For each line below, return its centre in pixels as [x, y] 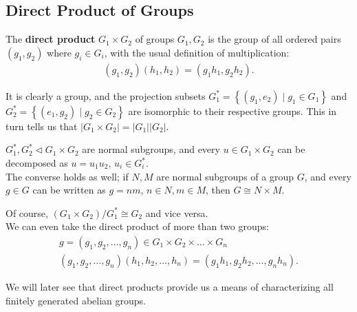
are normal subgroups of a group [225, 176]
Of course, [27, 212]
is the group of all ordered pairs [274, 39]
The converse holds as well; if [67, 176]
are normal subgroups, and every [151, 149]
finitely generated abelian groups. [76, 300]
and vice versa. [177, 212]
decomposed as [37, 163]
